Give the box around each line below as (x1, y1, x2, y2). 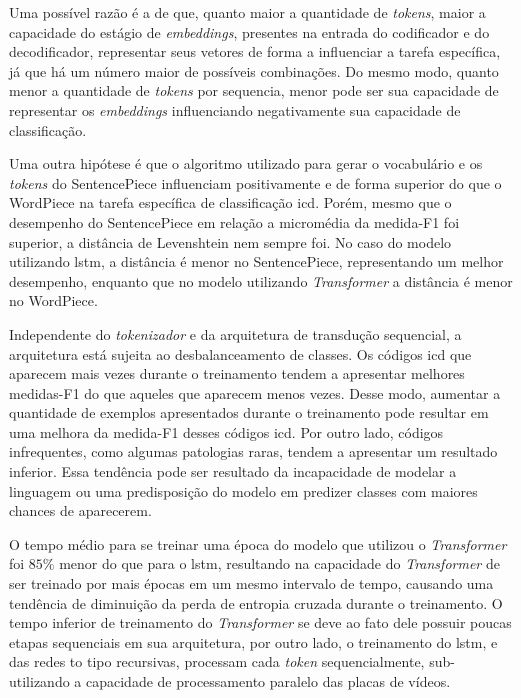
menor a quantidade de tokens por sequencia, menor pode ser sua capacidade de (9, 80, 499, 101)
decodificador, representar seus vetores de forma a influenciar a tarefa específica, (9, 41, 501, 62)
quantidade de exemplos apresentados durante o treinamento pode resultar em (9, 402, 489, 423)
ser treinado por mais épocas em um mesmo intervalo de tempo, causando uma (9, 573, 494, 594)
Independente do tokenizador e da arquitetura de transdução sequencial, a (9, 323, 462, 344)
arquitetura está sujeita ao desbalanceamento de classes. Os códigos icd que (9, 343, 472, 364)
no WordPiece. (9, 290, 98, 311)
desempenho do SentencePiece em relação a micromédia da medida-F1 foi (9, 211, 460, 232)
